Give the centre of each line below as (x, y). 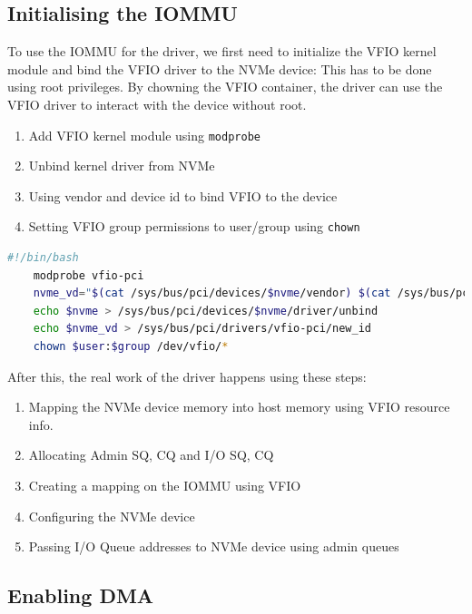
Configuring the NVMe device (112, 516)
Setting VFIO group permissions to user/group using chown (194, 226)
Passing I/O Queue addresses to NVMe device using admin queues (214, 546)
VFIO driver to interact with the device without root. (157, 104)
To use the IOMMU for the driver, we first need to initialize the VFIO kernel (222, 51)
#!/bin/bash (43, 258)
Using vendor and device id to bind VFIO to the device (183, 195)
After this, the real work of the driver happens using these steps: (187, 376)
